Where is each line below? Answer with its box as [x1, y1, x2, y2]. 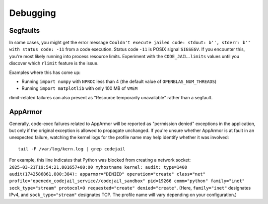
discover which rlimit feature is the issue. [9, 60, 99, 67]
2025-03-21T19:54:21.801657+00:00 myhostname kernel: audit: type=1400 [9, 164, 188, 170]
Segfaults [9, 26, 40, 35]
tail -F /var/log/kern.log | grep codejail [18, 146, 126, 151]
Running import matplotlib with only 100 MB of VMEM [21, 85, 138, 91]
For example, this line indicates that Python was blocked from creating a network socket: [9, 157, 191, 163]
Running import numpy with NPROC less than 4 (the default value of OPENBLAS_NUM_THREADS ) [21, 78, 217, 84]
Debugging [9, 7, 57, 18]
